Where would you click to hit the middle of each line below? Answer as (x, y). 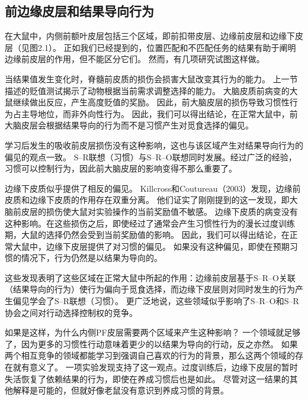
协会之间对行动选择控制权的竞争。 (71, 312)
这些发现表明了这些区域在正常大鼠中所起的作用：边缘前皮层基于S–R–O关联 (150, 277)
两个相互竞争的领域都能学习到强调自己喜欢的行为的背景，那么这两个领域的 (150, 355)
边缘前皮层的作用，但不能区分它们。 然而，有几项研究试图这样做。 (135, 59)
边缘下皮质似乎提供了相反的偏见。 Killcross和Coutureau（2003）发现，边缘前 (153, 188)
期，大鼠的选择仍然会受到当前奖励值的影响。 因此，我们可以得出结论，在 (147, 235)
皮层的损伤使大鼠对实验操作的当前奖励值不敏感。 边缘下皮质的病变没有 (159, 211)
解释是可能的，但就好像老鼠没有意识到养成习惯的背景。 (121, 390)
